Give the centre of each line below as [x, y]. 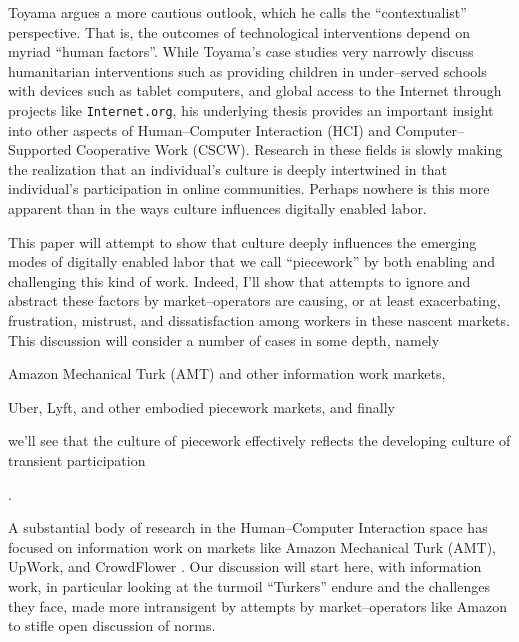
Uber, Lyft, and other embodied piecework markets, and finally [202, 406]
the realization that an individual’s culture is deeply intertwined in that [227, 168]
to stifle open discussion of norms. [112, 625]
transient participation [77, 459]
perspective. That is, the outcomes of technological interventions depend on [239, 31]
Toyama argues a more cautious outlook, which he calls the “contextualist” [237, 12]
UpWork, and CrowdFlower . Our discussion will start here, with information [245, 566]
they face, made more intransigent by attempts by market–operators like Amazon [257, 605]
